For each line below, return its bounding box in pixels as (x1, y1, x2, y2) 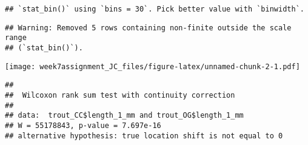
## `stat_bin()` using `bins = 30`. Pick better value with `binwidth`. (5, 5, 304, 13)
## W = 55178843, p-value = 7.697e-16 (5, 121, 161, 130)
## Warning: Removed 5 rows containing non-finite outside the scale (5, 23, 292, 32)
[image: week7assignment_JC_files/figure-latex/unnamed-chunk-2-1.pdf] (5, 62, 300, 71)
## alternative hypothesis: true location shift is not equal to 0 (5, 131, 283, 140)
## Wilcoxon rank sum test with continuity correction (5, 90, 235, 99)
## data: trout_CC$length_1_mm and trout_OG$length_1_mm (5, 111, 244, 120)
